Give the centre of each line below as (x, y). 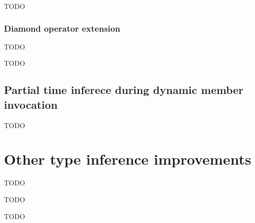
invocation (31, 104)
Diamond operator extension (62, 28)
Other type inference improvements (128, 159)
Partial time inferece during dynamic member (124, 90)
